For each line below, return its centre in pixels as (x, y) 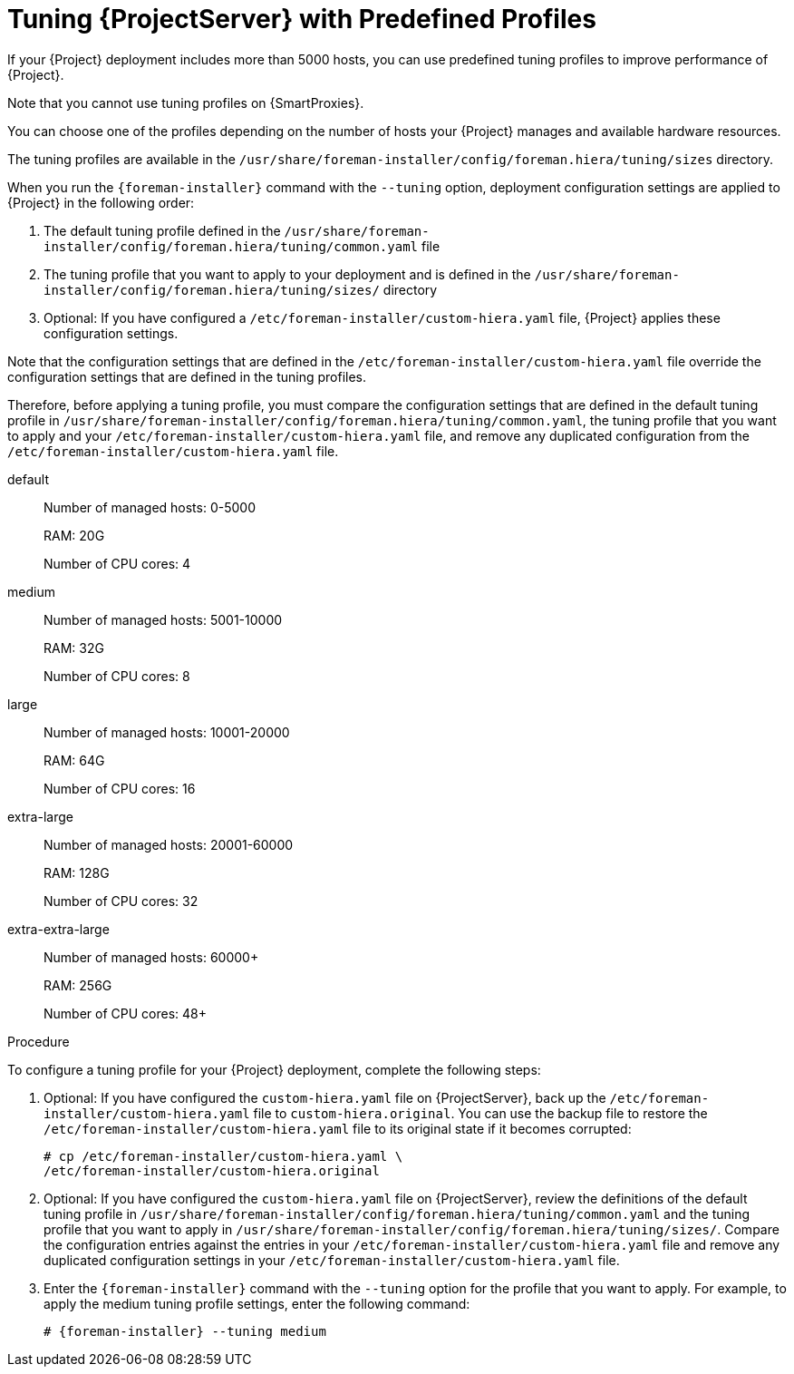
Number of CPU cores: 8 (117, 676)
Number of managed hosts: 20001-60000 (169, 844)
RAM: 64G (74, 760)
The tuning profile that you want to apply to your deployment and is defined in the (287, 274)
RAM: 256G (78, 985)
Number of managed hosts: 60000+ (151, 957)
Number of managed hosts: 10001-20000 (167, 732)
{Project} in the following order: (101, 202)
